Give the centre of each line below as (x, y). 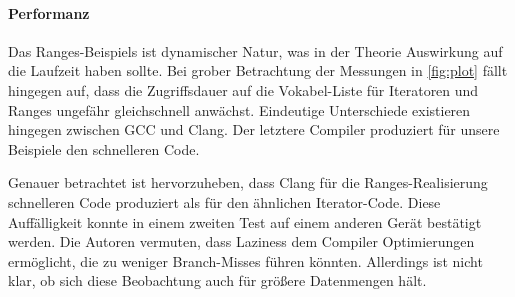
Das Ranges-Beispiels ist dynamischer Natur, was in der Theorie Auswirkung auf (255, 50)
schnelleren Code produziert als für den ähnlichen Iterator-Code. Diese (224, 201)
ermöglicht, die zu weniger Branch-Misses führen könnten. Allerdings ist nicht (245, 260)
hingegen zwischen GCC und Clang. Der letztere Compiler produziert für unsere (254, 129)
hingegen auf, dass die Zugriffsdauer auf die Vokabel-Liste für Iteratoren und (243, 89)
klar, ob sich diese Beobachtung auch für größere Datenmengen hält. (217, 280)
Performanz (49, 12)
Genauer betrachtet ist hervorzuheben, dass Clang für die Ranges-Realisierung (248, 182)
